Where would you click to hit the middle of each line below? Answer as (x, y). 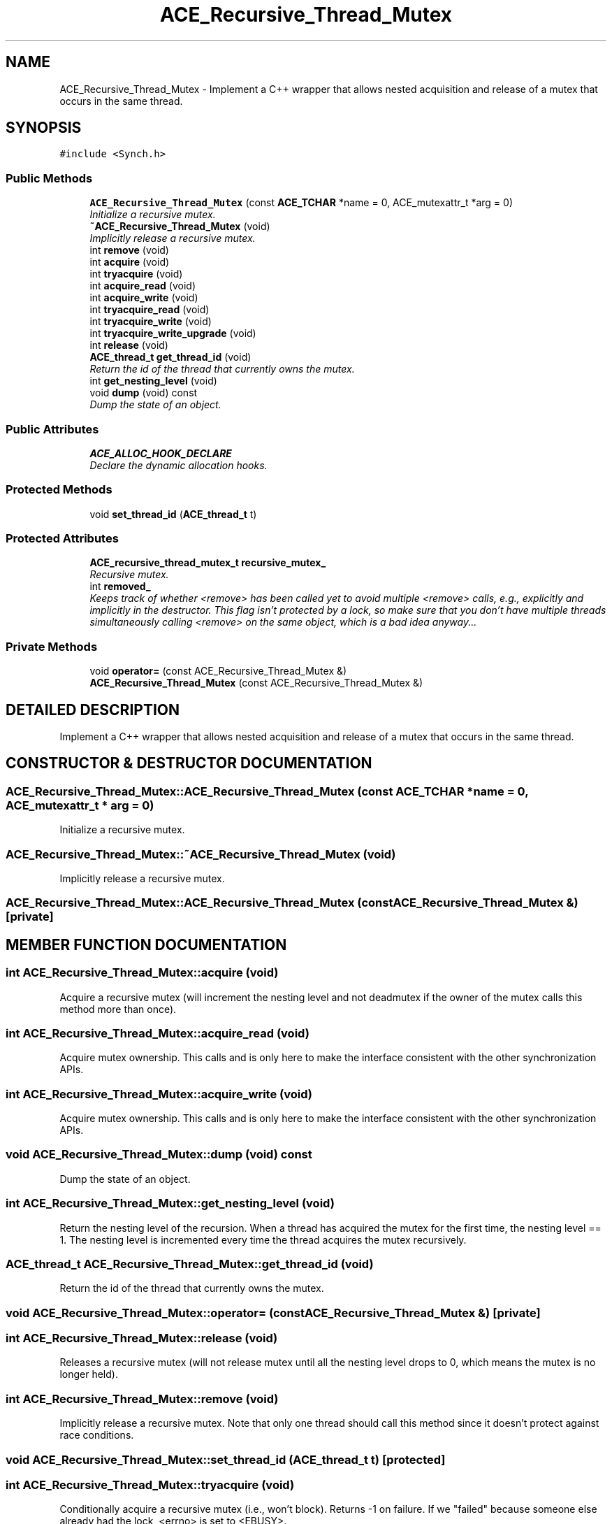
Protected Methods (59, 490)
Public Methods (49, 178)
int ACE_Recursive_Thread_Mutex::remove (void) (142, 1399)
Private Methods (52, 646)
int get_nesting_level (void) (153, 381)
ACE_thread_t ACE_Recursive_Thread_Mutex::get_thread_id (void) (190, 1264)
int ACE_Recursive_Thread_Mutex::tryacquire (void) (150, 1485)
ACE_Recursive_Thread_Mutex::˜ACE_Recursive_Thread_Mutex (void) (201, 854)
